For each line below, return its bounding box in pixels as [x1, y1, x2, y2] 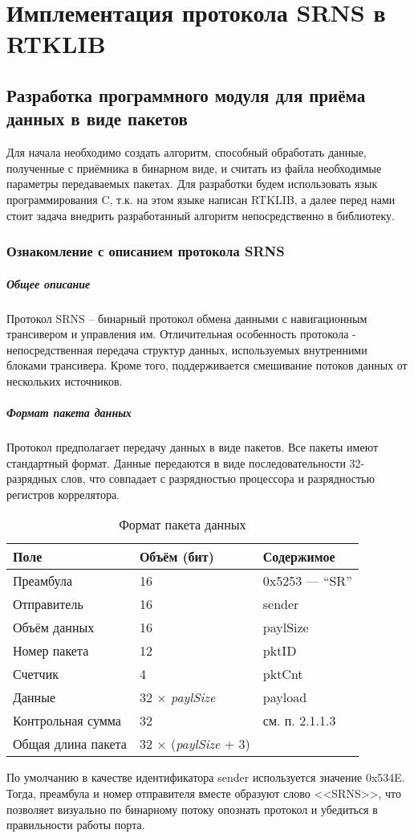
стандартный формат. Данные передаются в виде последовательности [6, 454, 346, 471]
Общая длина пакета [13, 734, 127, 754]
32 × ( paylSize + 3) [139, 734, 250, 754]
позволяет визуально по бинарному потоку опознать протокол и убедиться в [6, 800, 378, 817]
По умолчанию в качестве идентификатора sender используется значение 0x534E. [6, 769, 405, 786]
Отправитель [13, 595, 83, 614]
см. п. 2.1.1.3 [262, 711, 336, 730]
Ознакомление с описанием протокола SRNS [6, 241, 285, 261]
